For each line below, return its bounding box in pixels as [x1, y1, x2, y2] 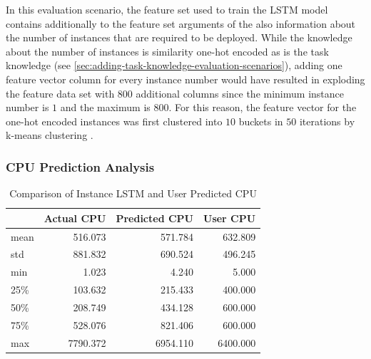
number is [6, 100, 49, 115]
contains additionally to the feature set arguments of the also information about [6, 16, 356, 31]
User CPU [203, 210, 256, 225]
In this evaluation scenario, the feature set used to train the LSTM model [6, 2, 328, 16]
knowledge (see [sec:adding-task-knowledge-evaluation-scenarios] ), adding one [6, 58, 342, 73]
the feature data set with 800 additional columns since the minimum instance [6, 85, 344, 100]
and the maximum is [60, 100, 151, 115]
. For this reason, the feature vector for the [168, 100, 357, 115]
